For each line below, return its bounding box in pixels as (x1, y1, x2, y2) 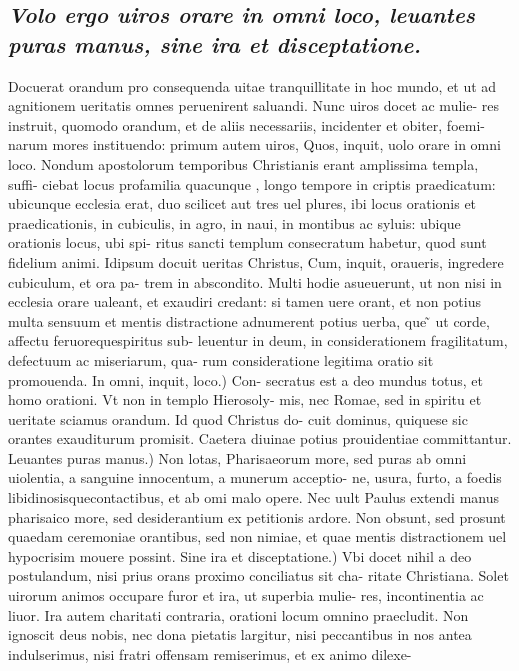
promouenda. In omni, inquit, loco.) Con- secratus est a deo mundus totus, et (8, 369, 483, 390)
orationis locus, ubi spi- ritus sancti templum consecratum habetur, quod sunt (8, 232, 487, 253)
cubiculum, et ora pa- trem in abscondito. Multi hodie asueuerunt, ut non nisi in (8, 271, 502, 292)
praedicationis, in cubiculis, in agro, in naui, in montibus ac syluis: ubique (8, 212, 461, 233)
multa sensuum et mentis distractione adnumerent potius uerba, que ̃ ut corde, (8, 310, 490, 331)
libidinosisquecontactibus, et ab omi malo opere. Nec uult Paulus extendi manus (8, 487, 500, 508)
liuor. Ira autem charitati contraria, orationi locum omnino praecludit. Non (8, 604, 469, 625)
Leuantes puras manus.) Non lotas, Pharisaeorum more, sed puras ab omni (8, 447, 467, 468)
